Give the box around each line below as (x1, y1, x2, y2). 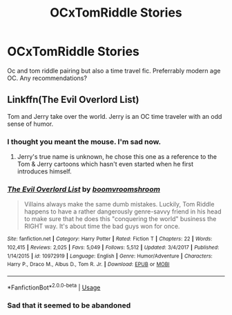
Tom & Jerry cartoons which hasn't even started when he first (17, 160, 194, 169)
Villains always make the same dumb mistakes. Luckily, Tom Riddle (23, 200, 215, 209)
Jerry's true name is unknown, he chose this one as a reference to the (17, 153, 217, 161)
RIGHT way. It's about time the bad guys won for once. (23, 222, 180, 231)
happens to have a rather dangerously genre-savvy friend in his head (23, 207, 222, 216)
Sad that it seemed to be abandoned (7, 300, 131, 310)
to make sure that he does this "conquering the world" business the (23, 215, 217, 223)
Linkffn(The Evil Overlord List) (7, 94, 139, 106)
